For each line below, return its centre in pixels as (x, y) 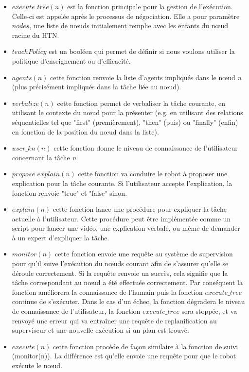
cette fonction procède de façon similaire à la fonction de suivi (146, 346)
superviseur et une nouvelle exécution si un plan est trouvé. (100, 330)
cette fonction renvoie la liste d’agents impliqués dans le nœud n (146, 77)
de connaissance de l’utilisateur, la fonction (76, 311)
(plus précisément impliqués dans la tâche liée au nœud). (97, 87)
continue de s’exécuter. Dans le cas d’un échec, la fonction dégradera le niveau (128, 301)
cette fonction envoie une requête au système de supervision (144, 254)
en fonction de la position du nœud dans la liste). (85, 131)
